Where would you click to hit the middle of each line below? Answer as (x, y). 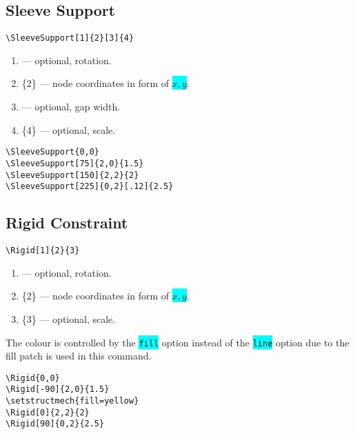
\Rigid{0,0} (33, 378)
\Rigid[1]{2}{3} (43, 251)
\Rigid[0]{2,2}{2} (48, 412)
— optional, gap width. (71, 107)
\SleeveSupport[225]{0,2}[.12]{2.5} (90, 187)
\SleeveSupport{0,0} (53, 152)
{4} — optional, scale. (69, 129)
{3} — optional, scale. (69, 318)
